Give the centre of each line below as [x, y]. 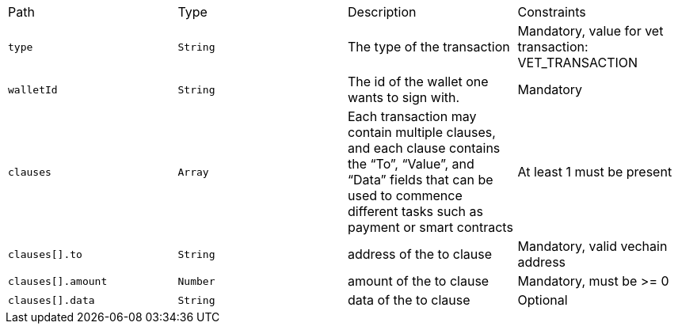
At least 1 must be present [595, 172]
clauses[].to [45, 254]
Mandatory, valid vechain [592, 246]
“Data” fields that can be [421, 180]
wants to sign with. [404, 97]
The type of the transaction [429, 47]
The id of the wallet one [418, 82]
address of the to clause [420, 254]
